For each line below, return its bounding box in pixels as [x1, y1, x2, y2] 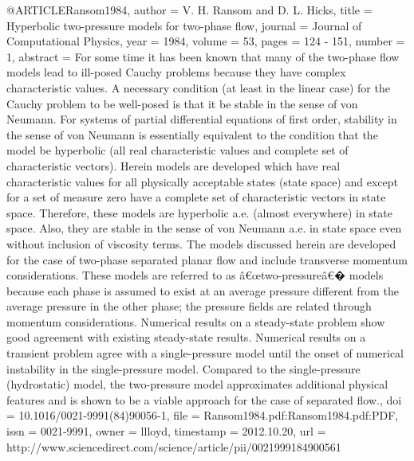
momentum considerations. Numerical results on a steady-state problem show [6, 313, 385, 330]
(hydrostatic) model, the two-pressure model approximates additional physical [6, 376, 388, 393]
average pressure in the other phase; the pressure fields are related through [6, 298, 372, 314]
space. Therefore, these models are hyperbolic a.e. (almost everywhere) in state [6, 204, 392, 221]
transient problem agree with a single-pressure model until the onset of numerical [6, 345, 404, 361]
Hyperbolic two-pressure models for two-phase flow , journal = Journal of [6, 17, 362, 33]
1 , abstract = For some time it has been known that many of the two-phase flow [6, 48, 400, 64]
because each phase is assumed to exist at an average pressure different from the [6, 282, 399, 299]
